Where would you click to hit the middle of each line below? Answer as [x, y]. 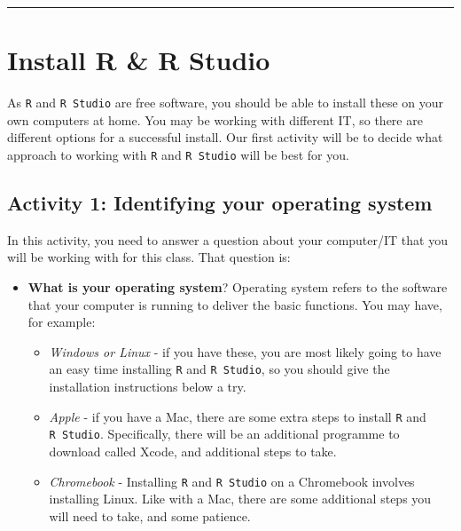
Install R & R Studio [139, 60]
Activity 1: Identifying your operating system [220, 203]
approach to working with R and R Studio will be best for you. [178, 154]
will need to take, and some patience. [150, 515]
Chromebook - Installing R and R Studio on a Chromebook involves [232, 481]
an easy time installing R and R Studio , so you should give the [219, 369]
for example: [62, 322]
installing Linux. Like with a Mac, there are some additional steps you [240, 499]
